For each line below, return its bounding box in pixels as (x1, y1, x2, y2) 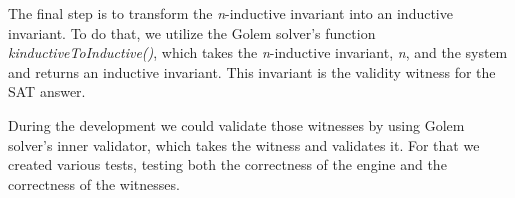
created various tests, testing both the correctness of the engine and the (8, 154, 447, 175)
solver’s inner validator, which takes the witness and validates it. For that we (8, 134, 480, 155)
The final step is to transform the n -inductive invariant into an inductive (8, 3, 453, 23)
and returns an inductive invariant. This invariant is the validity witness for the (8, 61, 496, 82)
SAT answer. (8, 81, 86, 102)
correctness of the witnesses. (8, 173, 180, 194)
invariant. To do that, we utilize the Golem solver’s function (8, 22, 376, 43)
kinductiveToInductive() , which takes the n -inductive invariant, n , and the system (8, 42, 508, 63)
